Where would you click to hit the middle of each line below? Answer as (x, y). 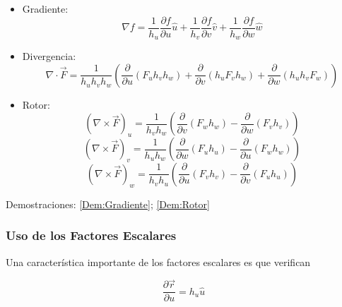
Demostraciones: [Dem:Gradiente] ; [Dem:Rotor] (108, 204)
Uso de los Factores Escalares (91, 235)
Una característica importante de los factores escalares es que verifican (158, 261)
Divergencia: (49, 56)
